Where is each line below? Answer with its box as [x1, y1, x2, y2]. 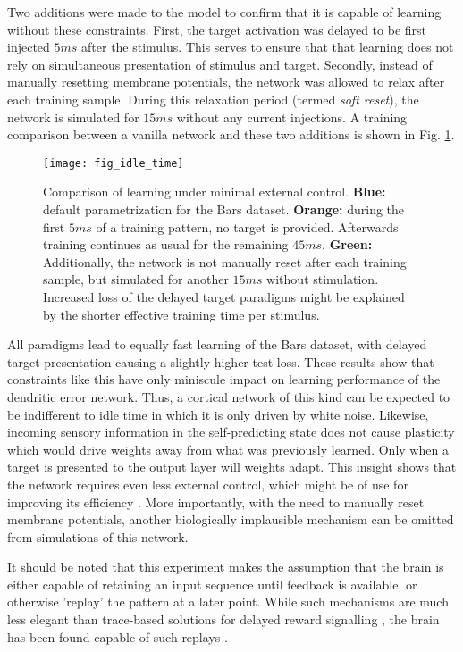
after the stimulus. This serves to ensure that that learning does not [81, 38, 454, 56]
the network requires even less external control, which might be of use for [7, 474, 408, 493]
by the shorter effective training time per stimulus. [43, 305, 320, 323]
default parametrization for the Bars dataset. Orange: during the [43, 200, 405, 218]
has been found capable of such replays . [7, 627, 228, 646]
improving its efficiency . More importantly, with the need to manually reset [7, 492, 425, 511]
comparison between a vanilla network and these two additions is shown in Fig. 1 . [7, 125, 455, 144]
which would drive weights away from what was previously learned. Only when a [7, 439, 449, 458]
